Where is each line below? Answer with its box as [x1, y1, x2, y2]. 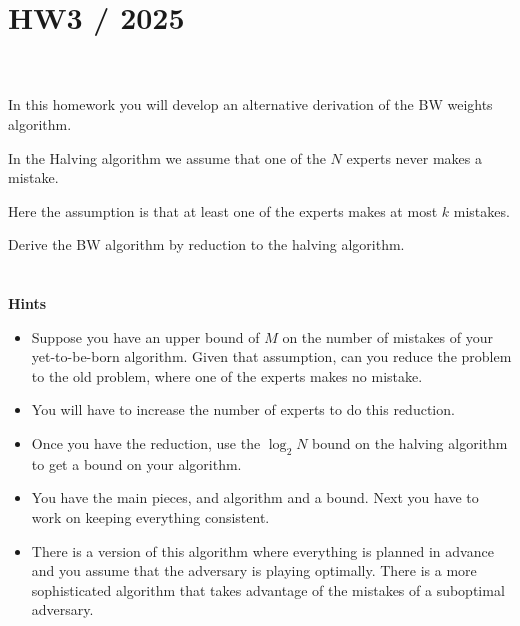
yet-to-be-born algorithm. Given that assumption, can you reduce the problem [31, 346, 512, 367]
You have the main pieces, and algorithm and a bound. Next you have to [31, 487, 479, 508]
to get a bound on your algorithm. [31, 453, 242, 474]
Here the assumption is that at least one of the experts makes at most [8, 200, 438, 221]
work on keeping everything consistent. [31, 507, 270, 528]
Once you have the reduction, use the [31, 433, 261, 454]
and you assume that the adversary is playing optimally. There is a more [31, 560, 477, 581]
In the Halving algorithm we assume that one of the [8, 147, 326, 168]
